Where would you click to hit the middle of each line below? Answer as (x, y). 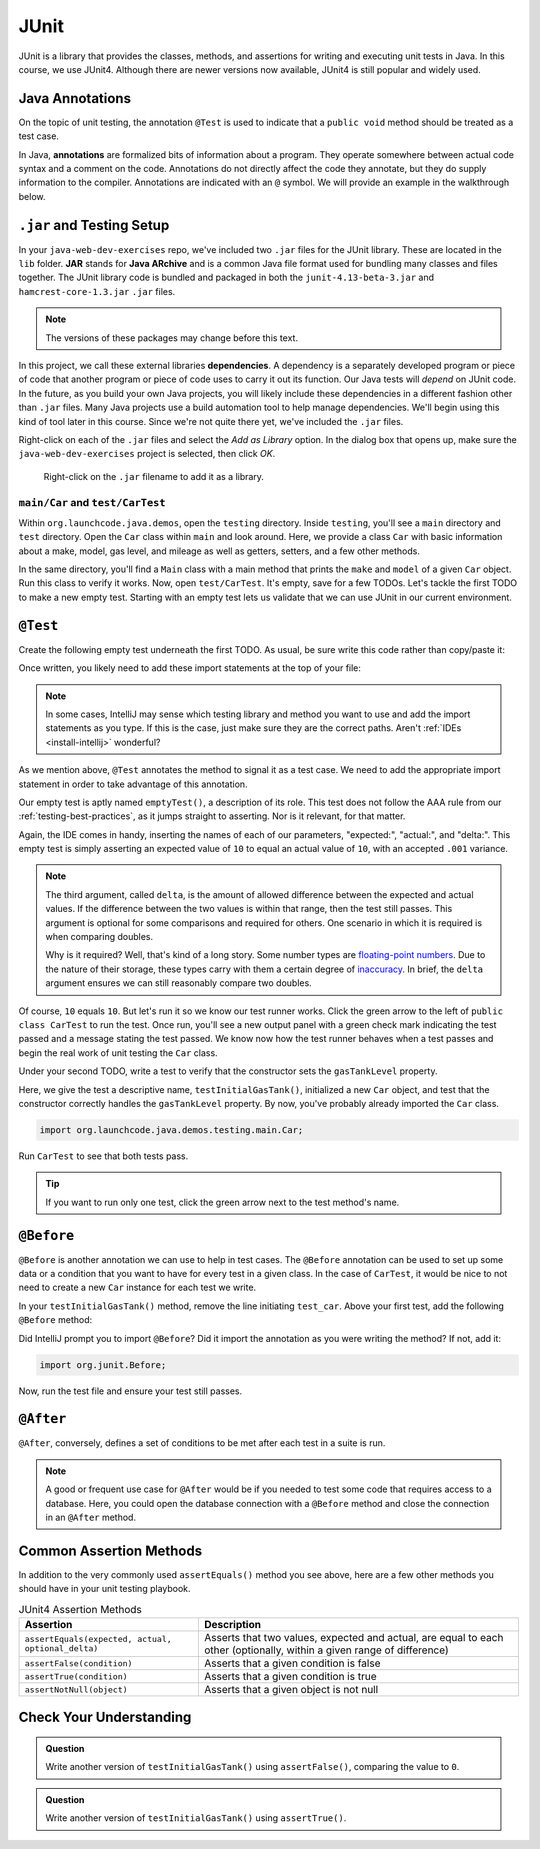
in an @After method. (91, 1517)
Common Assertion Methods (110, 1550)
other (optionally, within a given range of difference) (326, 1650)
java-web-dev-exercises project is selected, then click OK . (147, 454)
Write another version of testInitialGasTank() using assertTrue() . (196, 1818)
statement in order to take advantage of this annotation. (133, 784)
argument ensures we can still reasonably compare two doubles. (178, 983)
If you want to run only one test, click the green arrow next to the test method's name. (222, 1202)
